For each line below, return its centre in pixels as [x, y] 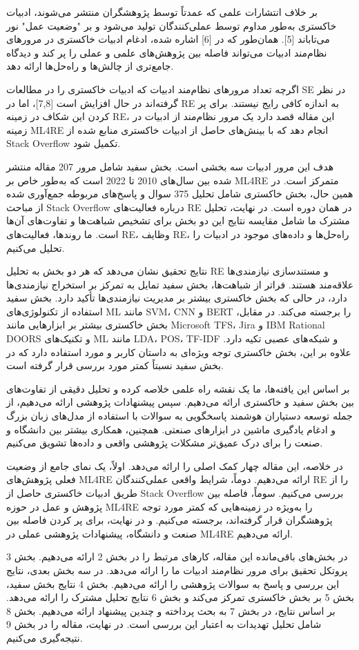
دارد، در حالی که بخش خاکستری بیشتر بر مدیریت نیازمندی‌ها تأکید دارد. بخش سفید [177, 298]
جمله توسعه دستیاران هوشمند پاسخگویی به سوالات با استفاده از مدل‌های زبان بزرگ [179, 416]
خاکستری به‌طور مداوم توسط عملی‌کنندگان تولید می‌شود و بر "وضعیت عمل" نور [172, 25]
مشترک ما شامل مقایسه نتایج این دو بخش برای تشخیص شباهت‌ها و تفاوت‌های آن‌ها [178, 220]
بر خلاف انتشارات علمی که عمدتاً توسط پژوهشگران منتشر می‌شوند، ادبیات [162, 12]
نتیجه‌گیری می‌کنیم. [45, 637]
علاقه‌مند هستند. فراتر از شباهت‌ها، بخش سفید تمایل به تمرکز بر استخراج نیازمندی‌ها [180, 284]
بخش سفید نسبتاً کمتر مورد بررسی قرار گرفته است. [115, 365]
